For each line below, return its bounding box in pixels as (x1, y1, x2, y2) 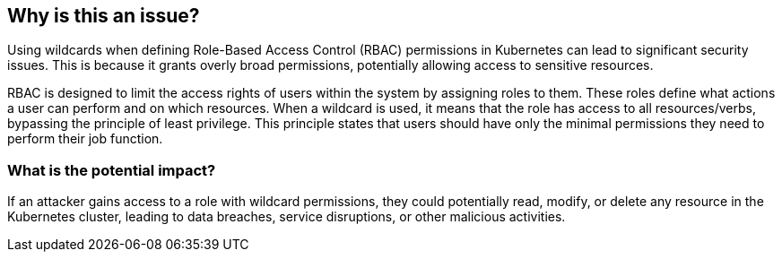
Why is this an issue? (7, 4, 200, 27)
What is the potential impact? (7, 160, 216, 179)
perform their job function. (7, 131, 163, 147)
